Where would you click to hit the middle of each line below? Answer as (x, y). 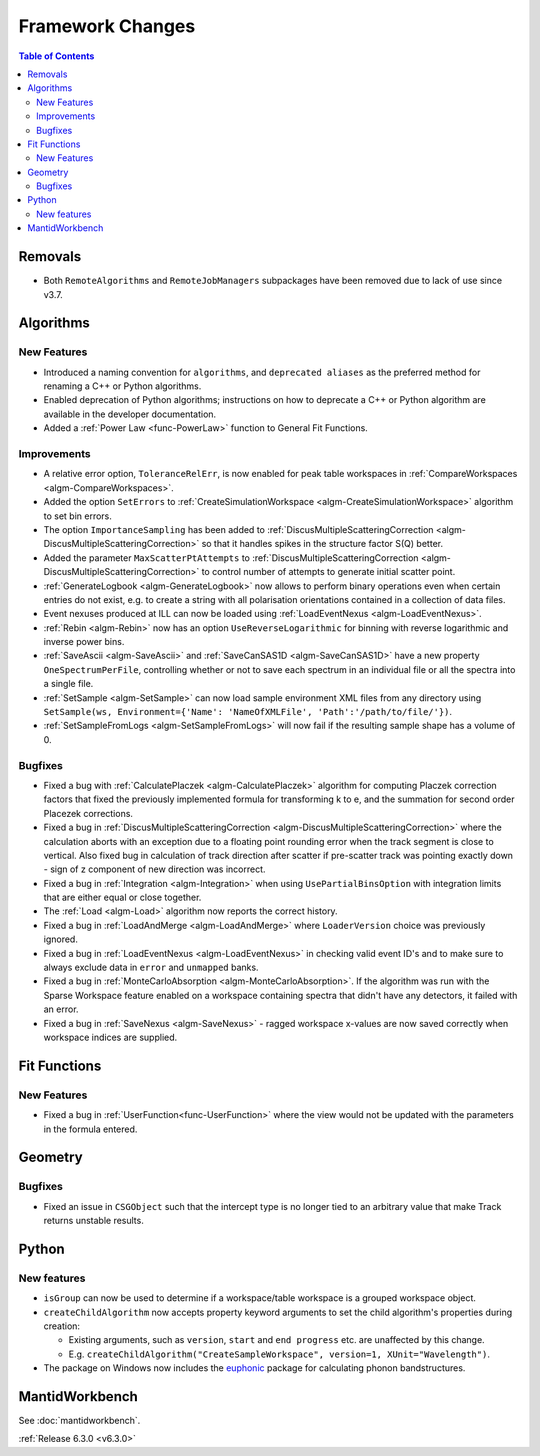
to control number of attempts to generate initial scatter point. (328, 572)
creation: (61, 1326)
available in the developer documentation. (130, 414)
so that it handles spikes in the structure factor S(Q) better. (322, 544)
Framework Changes (107, 26)
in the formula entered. (90, 1129)
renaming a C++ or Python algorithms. (122, 386)
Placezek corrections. (88, 813)
